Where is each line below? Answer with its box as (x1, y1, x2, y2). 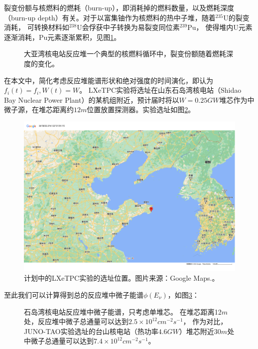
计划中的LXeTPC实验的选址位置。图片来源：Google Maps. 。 (24, 273, 219, 283)
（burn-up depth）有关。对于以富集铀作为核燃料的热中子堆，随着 (4, 12, 216, 22)
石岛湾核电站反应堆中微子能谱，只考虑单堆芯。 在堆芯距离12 (24, 306, 222, 317)
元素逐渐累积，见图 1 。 (47, 31, 121, 42)
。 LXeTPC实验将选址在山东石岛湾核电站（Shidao (79, 85, 242, 95)
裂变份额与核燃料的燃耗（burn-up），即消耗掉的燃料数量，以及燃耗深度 (4, 2, 235, 12)
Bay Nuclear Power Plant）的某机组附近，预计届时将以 (4, 94, 179, 105)
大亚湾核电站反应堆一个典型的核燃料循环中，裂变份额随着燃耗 (24, 48, 226, 59)
